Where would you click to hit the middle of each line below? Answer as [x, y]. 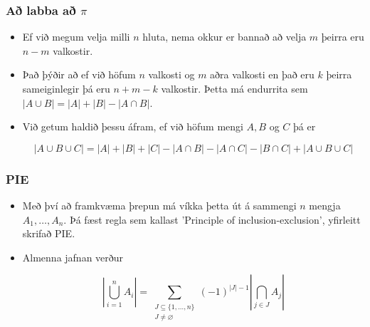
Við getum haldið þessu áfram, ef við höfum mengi [133, 126]
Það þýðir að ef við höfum [79, 74]
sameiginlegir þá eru [66, 88]
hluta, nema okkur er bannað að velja [224, 37]
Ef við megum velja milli [76, 37]
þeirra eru [343, 37]
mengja [325, 205]
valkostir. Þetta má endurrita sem [234, 88]
